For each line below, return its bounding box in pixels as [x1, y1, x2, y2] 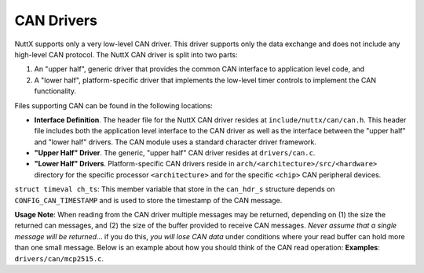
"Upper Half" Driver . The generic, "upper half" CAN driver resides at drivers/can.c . [34, 148, 316, 158]
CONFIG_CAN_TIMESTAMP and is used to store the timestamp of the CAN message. [14, 195, 283, 205]
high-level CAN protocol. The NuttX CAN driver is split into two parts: [14, 49, 239, 59]
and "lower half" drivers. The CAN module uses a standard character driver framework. [34, 137, 317, 147]
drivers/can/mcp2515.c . [14, 253, 104, 263]
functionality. [34, 86, 77, 96]
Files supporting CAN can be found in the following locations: [14, 100, 214, 110]
